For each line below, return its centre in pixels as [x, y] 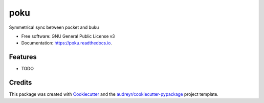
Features [23, 57]
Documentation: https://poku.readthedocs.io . [67, 43]
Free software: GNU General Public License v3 [68, 36]
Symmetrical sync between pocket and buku [54, 27]
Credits [21, 83]
